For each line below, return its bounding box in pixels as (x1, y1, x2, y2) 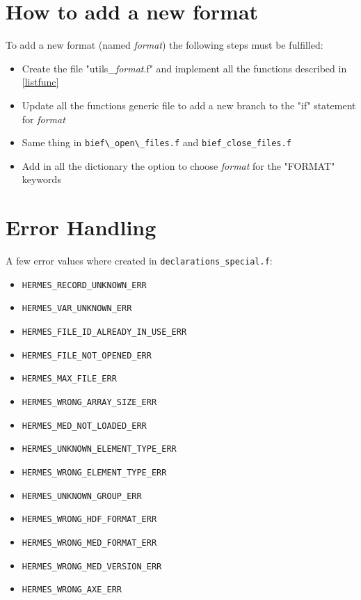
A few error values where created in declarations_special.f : (6, 253, 273, 268)
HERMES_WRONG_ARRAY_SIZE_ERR (22, 397, 157, 407)
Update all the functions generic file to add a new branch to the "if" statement (22, 97, 356, 112)
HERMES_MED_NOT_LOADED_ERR (22, 420, 147, 431)
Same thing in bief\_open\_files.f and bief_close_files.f (22, 135, 291, 150)
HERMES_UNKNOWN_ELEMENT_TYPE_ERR (22, 444, 177, 455)
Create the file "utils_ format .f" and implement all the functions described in (22, 61, 347, 75)
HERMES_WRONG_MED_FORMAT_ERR (22, 537, 157, 548)
